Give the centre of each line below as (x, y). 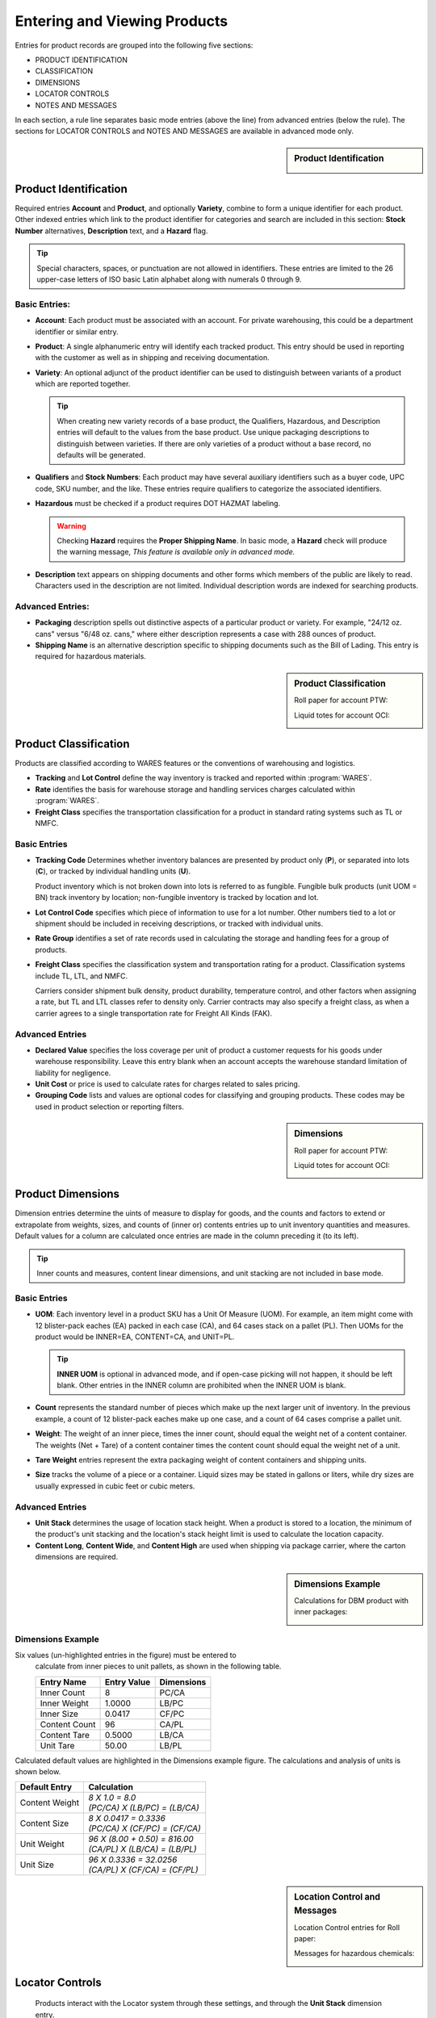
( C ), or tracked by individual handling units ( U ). (113, 871)
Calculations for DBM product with (352, 1600)
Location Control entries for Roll (347, 1927)
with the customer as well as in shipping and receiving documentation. (152, 358)
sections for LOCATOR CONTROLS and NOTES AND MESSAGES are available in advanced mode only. (184, 131)
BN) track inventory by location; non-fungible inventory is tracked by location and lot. (177, 898)
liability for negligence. (73, 1073)
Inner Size (59, 1714)
